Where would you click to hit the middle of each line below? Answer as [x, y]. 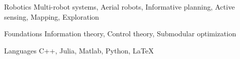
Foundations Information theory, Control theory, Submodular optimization [120, 34]
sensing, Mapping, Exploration [52, 16]
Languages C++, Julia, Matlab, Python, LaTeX [79, 50]
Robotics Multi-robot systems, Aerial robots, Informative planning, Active [119, 7]
